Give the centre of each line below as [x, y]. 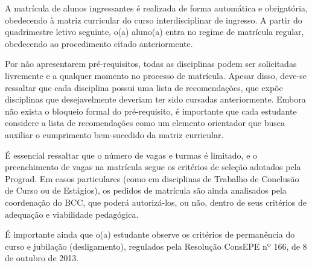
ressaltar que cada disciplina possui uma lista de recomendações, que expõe [144, 87]
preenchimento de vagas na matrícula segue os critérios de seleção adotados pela [153, 167]
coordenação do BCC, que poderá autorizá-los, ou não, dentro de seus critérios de [156, 202]
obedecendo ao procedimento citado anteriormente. [99, 43]
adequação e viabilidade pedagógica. [72, 214]
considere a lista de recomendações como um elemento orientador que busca [145, 123]
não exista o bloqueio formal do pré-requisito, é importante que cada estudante [151, 111]
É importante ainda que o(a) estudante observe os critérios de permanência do [150, 234]
